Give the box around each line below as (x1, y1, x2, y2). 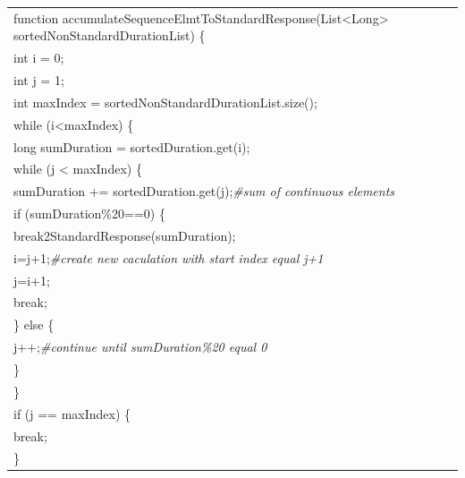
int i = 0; (13, 48, 64, 67)
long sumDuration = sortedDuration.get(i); (13, 137, 250, 156)
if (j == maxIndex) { (13, 404, 131, 423)
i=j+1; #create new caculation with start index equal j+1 (13, 248, 324, 267)
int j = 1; (13, 71, 64, 90)
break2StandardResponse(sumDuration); (13, 226, 236, 244)
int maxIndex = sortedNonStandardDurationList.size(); (13, 92, 317, 111)
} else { (13, 315, 55, 334)
